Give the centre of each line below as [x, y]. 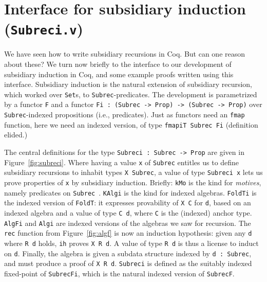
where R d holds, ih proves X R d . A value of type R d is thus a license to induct [131, 243]
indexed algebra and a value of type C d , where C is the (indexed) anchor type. [128, 212]
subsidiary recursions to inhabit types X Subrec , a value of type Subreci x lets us [133, 172]
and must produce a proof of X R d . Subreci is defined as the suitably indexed [128, 263]
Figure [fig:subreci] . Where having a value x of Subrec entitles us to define [122, 162]
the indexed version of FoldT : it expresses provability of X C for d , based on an [128, 202]
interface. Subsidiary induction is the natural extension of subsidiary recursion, [128, 84]
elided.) [16, 135]
